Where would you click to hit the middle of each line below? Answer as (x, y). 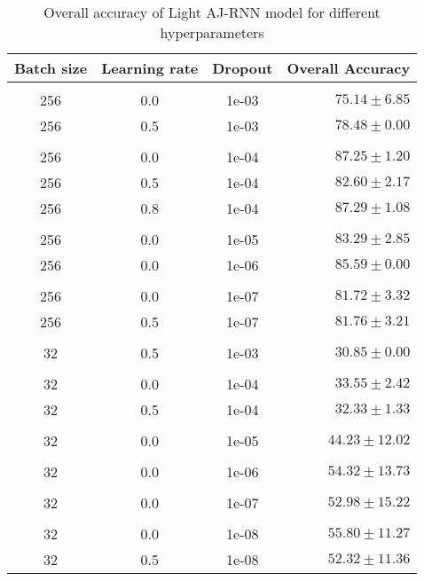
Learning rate (150, 68)
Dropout (243, 68)
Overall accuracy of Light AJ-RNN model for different (212, 12)
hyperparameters (212, 32)
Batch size (51, 68)
